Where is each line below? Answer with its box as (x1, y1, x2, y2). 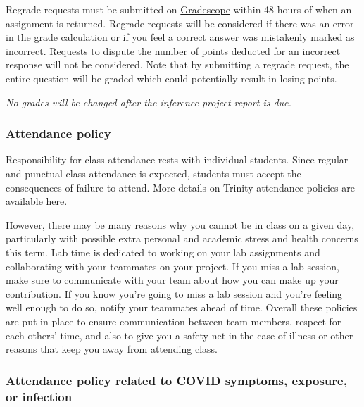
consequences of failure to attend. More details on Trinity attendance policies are (6, 180, 355, 194)
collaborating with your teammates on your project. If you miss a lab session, (6, 258, 339, 273)
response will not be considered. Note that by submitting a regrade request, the (6, 57, 349, 72)
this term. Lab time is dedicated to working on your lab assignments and (6, 244, 320, 259)
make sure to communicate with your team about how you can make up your (6, 273, 339, 287)
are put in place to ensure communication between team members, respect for (6, 313, 341, 328)
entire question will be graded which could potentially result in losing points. (6, 70, 337, 85)
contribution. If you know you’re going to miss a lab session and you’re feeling (6, 286, 343, 301)
